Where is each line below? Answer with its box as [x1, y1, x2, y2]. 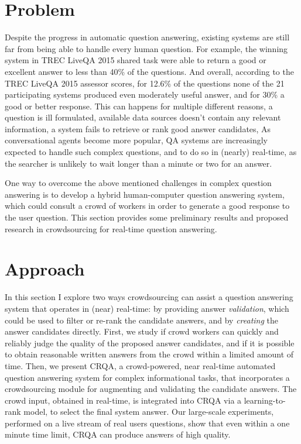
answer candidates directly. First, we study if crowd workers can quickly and [5, 325, 279, 338]
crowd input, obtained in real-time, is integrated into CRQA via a [5, 394, 242, 406]
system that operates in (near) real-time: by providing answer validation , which [5, 302, 289, 314]
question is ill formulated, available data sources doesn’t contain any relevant [5, 111, 281, 123]
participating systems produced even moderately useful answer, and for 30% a [5, 88, 285, 101]
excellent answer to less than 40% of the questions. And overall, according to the [5, 65, 294, 77]
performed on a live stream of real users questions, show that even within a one [5, 417, 290, 429]
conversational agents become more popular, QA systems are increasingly [5, 134, 268, 146]
